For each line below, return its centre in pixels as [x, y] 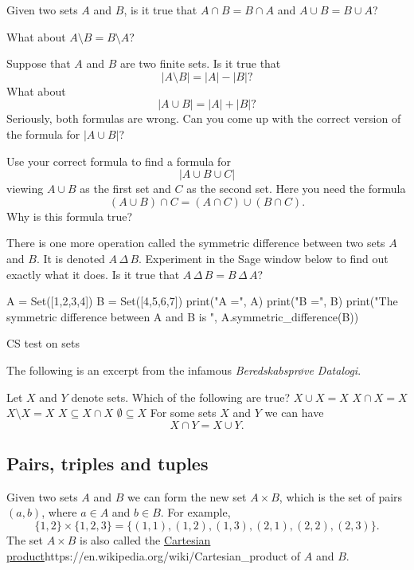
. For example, [195, 512]
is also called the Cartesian [145, 540]
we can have [294, 413]
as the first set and [125, 189]
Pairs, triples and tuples [107, 464]
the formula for [43, 134]
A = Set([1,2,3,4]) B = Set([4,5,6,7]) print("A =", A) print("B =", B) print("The [202, 301]
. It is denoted [70, 258]
